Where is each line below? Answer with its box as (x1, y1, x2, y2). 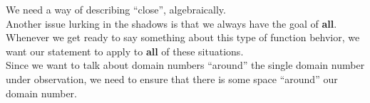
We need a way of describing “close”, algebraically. (6, 2, 226, 16)
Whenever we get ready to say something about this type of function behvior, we (6, 30, 360, 45)
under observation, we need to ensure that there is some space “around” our (6, 71, 338, 86)
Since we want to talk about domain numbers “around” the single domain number (6, 58, 365, 72)
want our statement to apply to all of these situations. (6, 43, 244, 58)
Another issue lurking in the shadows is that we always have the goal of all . (6, 16, 337, 31)
